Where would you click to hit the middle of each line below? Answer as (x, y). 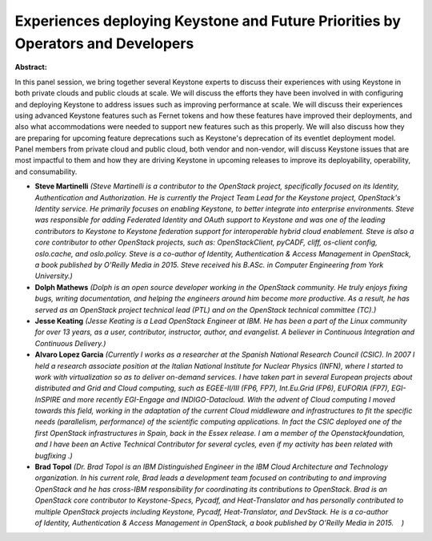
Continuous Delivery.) (70, 343)
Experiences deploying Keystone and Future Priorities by (208, 21)
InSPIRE (48, 399)
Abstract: (31, 67)
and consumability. (46, 172)
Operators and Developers (104, 43)
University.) (54, 276)
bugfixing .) (54, 455)
